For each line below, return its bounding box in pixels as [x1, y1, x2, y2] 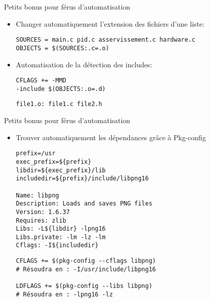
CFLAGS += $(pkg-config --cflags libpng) [16, 257, 156, 265]
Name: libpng [16, 191, 59, 199]
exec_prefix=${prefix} [16, 158, 92, 165]
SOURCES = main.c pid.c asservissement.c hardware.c [16, 36, 195, 44]
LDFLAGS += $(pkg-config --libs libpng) [16, 282, 152, 290]
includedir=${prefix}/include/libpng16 [16, 175, 149, 182]
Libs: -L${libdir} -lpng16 [16, 225, 106, 233]
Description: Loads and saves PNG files [16, 200, 152, 208]
